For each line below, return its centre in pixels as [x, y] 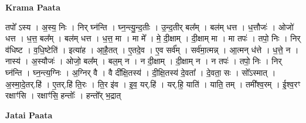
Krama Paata [33, 7]
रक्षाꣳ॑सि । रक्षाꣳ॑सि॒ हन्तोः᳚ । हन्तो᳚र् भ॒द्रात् [63, 95]
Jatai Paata [29, 115]
